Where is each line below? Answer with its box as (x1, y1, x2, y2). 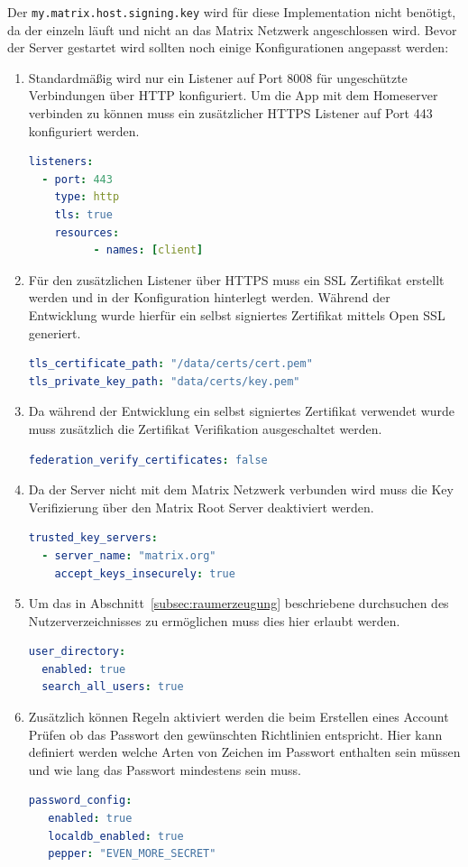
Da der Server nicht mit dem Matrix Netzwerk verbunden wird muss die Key (28, 480, 454, 499)
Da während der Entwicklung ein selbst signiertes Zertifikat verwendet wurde (28, 401, 455, 420)
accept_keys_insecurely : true (54, 567, 235, 580)
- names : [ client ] (93, 244, 204, 257)
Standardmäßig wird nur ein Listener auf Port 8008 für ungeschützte (28, 68, 408, 87)
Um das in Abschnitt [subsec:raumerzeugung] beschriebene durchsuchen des (28, 594, 449, 613)
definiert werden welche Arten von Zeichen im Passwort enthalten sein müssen (28, 742, 461, 761)
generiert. (28, 323, 81, 342)
